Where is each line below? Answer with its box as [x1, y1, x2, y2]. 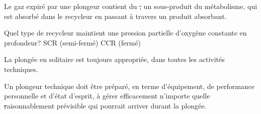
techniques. [4, 63, 38, 74]
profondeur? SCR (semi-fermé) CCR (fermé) [4, 37, 141, 47]
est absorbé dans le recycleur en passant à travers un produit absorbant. [4, 10, 227, 21]
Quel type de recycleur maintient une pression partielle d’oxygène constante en [4, 27, 247, 38]
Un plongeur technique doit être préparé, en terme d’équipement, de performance [4, 80, 255, 91]
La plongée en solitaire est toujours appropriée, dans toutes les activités [4, 54, 225, 64]
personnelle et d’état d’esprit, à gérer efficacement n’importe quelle [4, 90, 210, 101]
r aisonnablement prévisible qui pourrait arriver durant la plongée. [4, 100, 207, 110]
